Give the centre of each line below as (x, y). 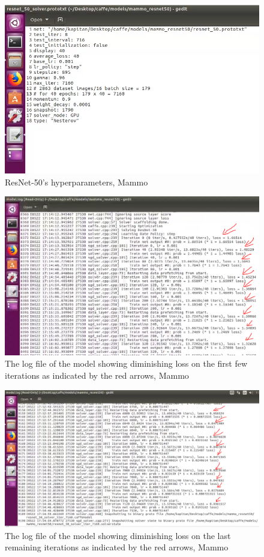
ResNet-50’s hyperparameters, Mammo (76, 182)
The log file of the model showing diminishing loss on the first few (126, 363)
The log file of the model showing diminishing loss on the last (118, 535)
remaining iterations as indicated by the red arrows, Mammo (117, 547)
